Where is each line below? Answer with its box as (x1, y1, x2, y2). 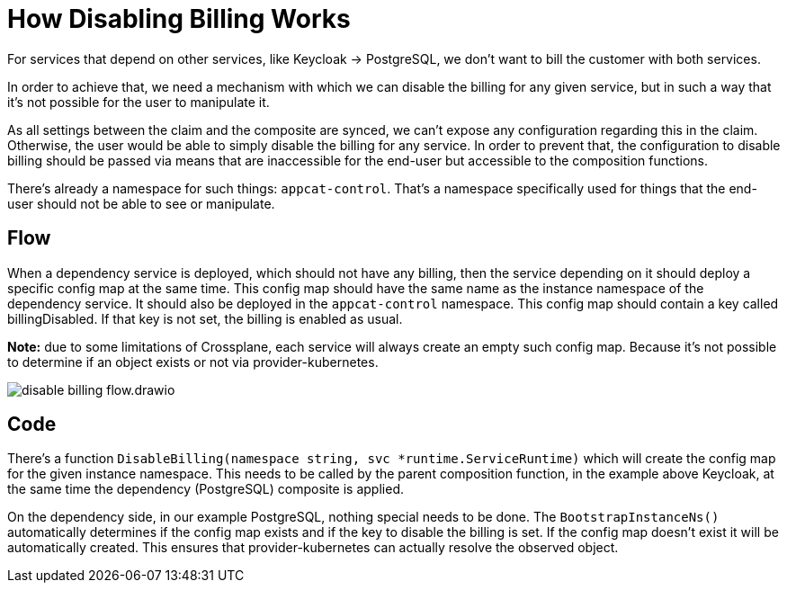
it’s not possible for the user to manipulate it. (7, 94, 270, 110)
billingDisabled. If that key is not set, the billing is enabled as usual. (7, 310, 403, 326)
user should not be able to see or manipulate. (7, 195, 275, 211)
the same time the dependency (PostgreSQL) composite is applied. (7, 481, 404, 497)
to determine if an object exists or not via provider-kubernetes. (7, 353, 379, 370)
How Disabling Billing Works (7, 4, 351, 34)
